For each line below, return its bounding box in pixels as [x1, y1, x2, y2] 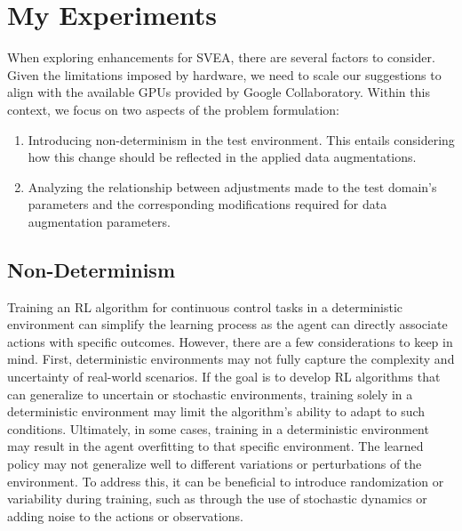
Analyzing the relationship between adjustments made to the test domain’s [28, 177, 437, 196]
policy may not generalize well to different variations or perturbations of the [7, 455, 422, 473]
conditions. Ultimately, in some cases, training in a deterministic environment [7, 419, 429, 438]
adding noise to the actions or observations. [7, 506, 243, 525]
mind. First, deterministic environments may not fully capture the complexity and [7, 350, 455, 368]
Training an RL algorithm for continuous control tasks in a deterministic [7, 297, 403, 316]
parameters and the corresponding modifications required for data [28, 195, 387, 213]
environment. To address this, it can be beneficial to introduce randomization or [7, 471, 444, 490]
